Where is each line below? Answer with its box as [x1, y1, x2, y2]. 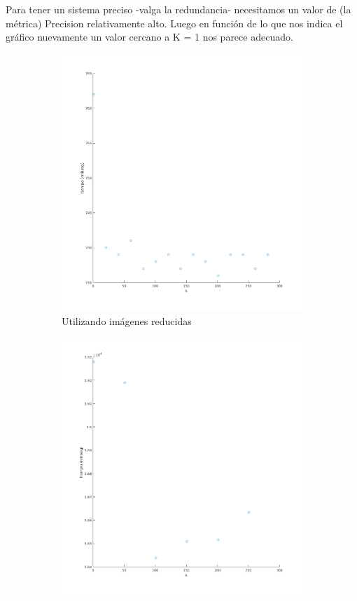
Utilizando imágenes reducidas [62, 313, 192, 328]
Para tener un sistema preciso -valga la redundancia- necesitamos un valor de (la [6, 2, 351, 16]
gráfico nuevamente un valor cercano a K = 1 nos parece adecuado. [6, 29, 293, 44]
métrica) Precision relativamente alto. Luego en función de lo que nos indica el [6, 15, 343, 30]
